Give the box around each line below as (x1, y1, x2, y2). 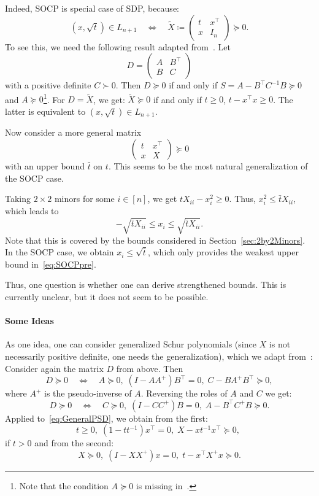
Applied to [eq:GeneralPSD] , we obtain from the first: (5, 411, 208, 424)
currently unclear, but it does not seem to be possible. (5, 290, 209, 303)
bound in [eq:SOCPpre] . (5, 257, 96, 270)
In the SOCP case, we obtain (5, 246, 114, 258)
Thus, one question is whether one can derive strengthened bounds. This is (5, 278, 286, 291)
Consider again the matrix (5, 362, 104, 374)
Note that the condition (19, 479, 109, 492)
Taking (5, 192, 31, 205)
